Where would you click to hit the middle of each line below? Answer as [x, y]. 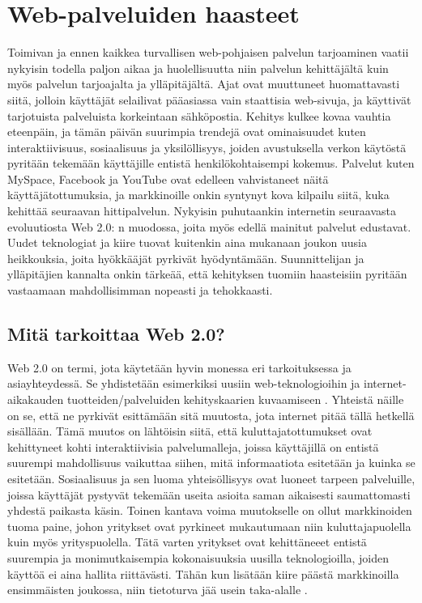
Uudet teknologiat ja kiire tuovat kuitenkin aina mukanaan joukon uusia [187, 242]
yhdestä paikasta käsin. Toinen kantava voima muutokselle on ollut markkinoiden [210, 510]
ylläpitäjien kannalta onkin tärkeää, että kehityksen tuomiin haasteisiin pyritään [207, 274]
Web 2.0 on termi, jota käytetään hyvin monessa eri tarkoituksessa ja [179, 367]
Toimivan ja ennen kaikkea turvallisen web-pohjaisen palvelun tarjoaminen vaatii [208, 52]
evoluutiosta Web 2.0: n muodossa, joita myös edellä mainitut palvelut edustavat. [209, 226]
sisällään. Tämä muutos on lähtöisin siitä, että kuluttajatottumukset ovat [190, 431]
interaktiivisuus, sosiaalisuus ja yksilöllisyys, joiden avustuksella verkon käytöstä [207, 147]
